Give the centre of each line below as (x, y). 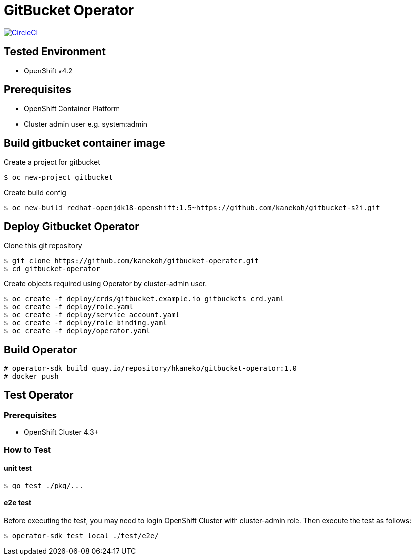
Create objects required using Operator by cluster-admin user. (106, 284)
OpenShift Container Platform (72, 109)
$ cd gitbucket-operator (52, 269)
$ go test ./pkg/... (44, 485)
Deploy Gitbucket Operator (72, 226)
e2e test (18, 503)
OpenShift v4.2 (48, 70)
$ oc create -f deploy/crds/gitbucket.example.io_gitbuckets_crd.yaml (144, 299)
